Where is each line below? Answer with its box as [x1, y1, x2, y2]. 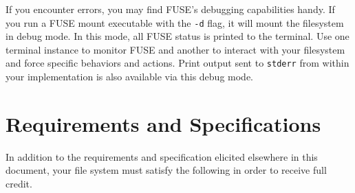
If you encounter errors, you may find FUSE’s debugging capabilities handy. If [6, 2, 335, 16]
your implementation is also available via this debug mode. [6, 69, 253, 84]
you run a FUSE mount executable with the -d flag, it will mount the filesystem [6, 15, 344, 30]
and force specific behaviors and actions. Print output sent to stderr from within [6, 56, 349, 70]
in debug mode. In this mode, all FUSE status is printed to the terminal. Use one [6, 29, 349, 43]
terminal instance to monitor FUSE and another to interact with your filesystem [6, 42, 345, 56]
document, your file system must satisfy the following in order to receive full [6, 163, 327, 177]
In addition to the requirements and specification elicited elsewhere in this [6, 149, 318, 163]
